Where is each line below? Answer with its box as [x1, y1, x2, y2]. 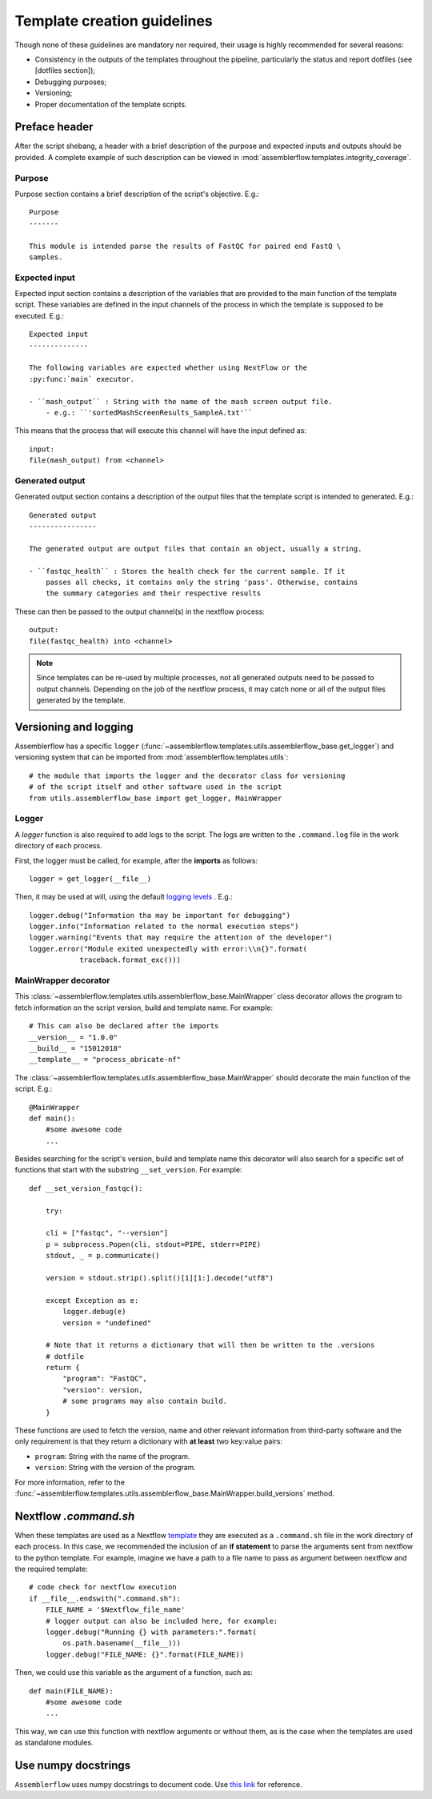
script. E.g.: [14, 1084, 53, 1094]
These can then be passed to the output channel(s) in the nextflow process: [14, 607, 266, 616]
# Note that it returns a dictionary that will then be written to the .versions [45, 1340, 375, 1350]
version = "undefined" [62, 1318, 152, 1328]
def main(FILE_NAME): [29, 1686, 114, 1696]
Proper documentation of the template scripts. [34, 99, 187, 109]
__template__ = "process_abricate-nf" [29, 1055, 182, 1064]
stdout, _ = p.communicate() [45, 1251, 160, 1260]
